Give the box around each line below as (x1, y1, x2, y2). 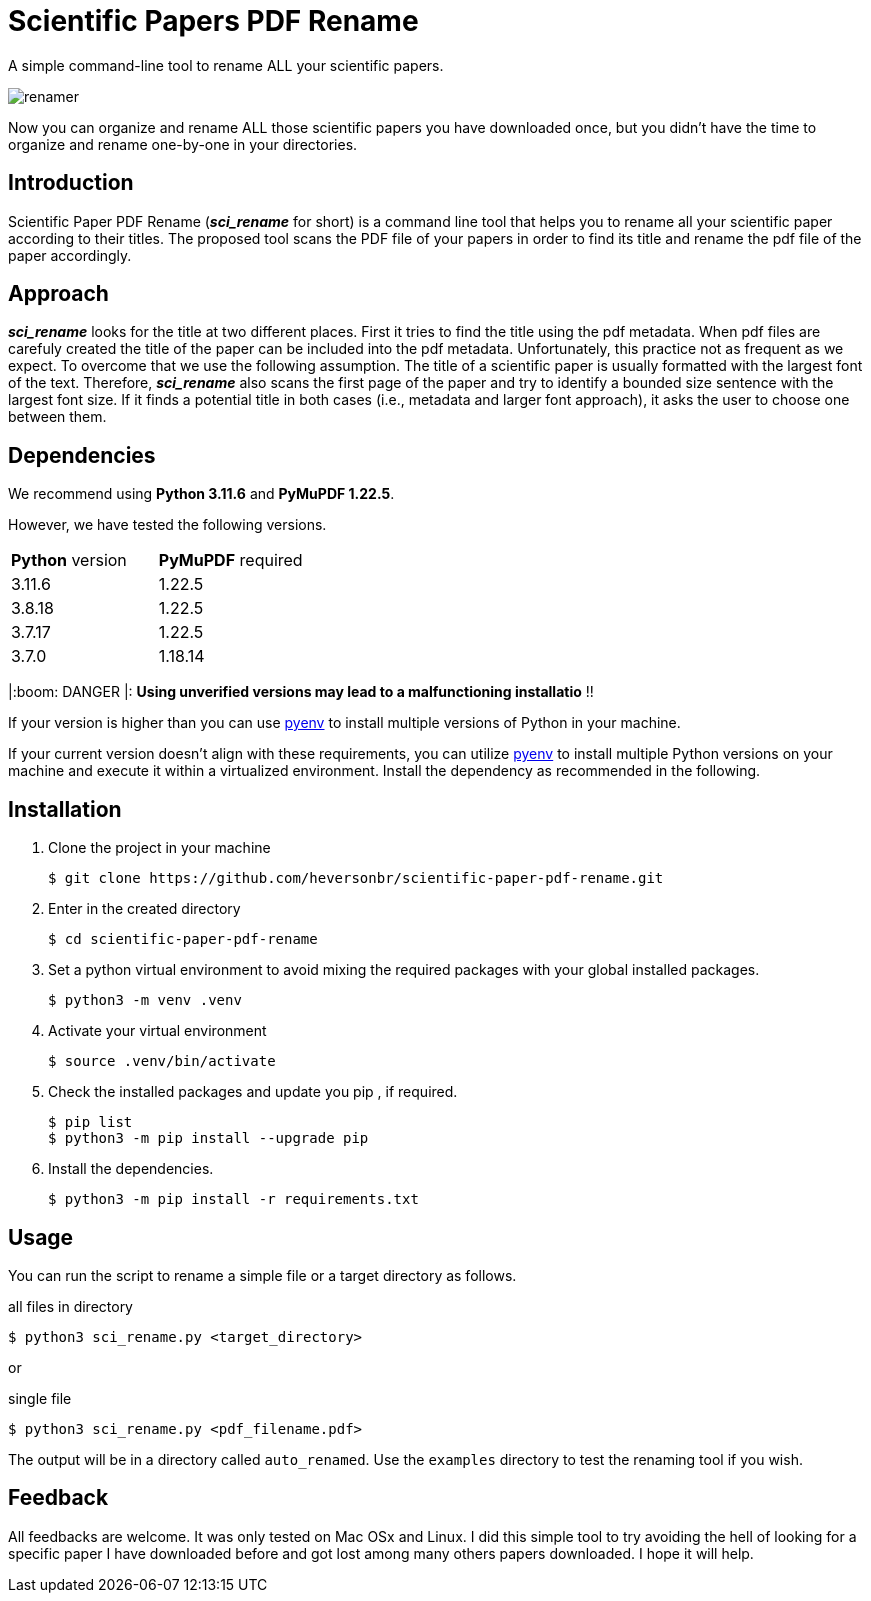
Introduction (8, 170, 134, 196)
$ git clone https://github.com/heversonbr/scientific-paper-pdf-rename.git (48, 870, 664, 887)
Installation (8, 796, 122, 822)
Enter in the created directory (48, 900, 241, 918)
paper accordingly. (8, 246, 132, 264)
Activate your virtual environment (48, 1022, 267, 1040)
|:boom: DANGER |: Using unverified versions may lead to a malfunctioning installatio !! (8, 683, 594, 701)
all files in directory (8, 1297, 133, 1315)
